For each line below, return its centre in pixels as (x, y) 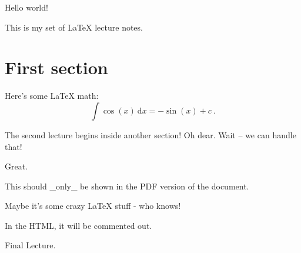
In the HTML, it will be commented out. (78, 225)
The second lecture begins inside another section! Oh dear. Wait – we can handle (150, 134)
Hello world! (26, 7)
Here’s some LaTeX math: (52, 96)
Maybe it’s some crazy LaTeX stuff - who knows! (93, 206)
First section (56, 67)
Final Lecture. (30, 245)
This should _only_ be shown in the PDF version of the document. (127, 186)
